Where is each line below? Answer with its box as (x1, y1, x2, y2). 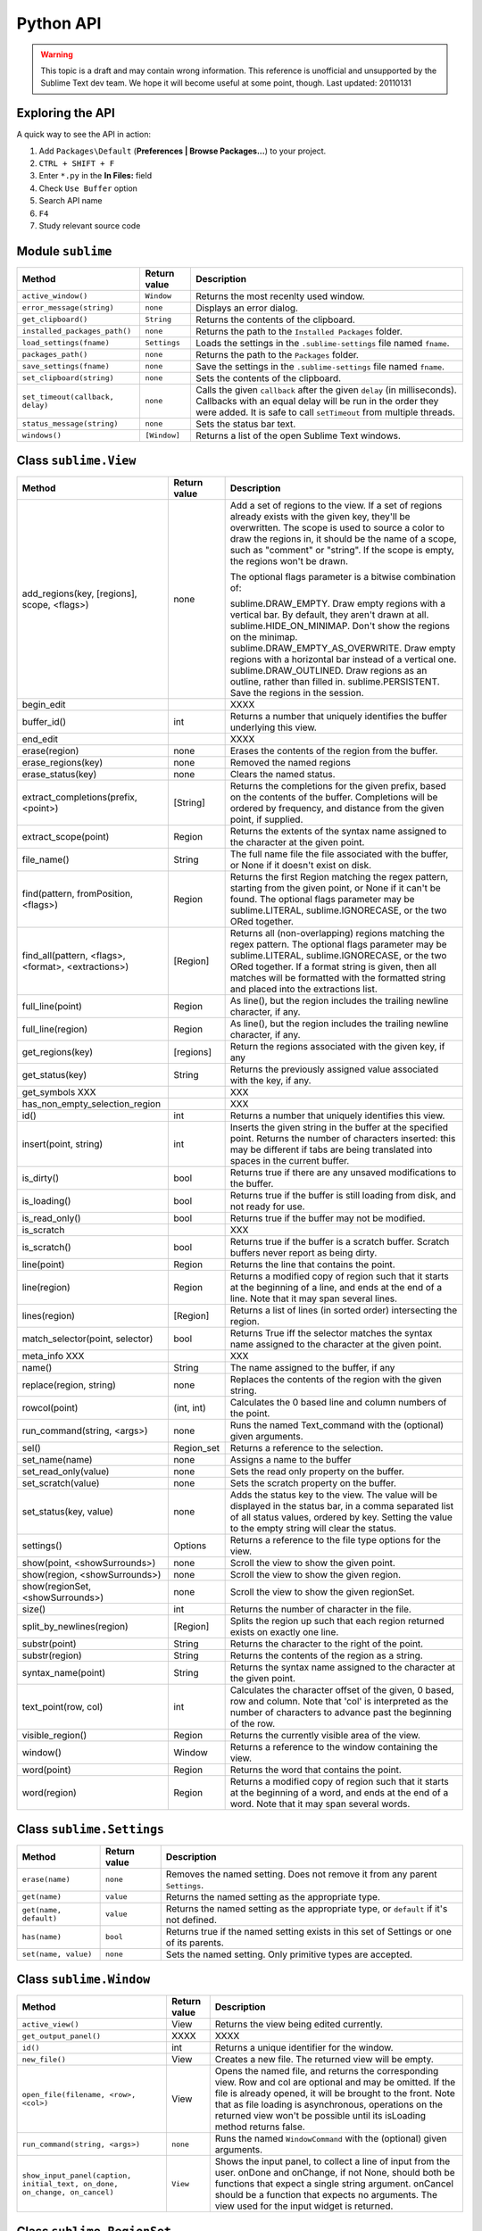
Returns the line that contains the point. (229, 1258, 396, 1271)
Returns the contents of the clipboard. (195, 313, 356, 326)
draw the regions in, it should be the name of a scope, (229, 533, 457, 545)
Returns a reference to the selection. (229, 1442, 384, 1455)
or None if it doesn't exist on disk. (229, 859, 372, 872)
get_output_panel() (21, 2031, 102, 2041)
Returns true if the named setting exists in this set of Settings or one (165, 1925, 453, 1937)
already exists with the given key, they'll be (229, 510, 411, 523)
